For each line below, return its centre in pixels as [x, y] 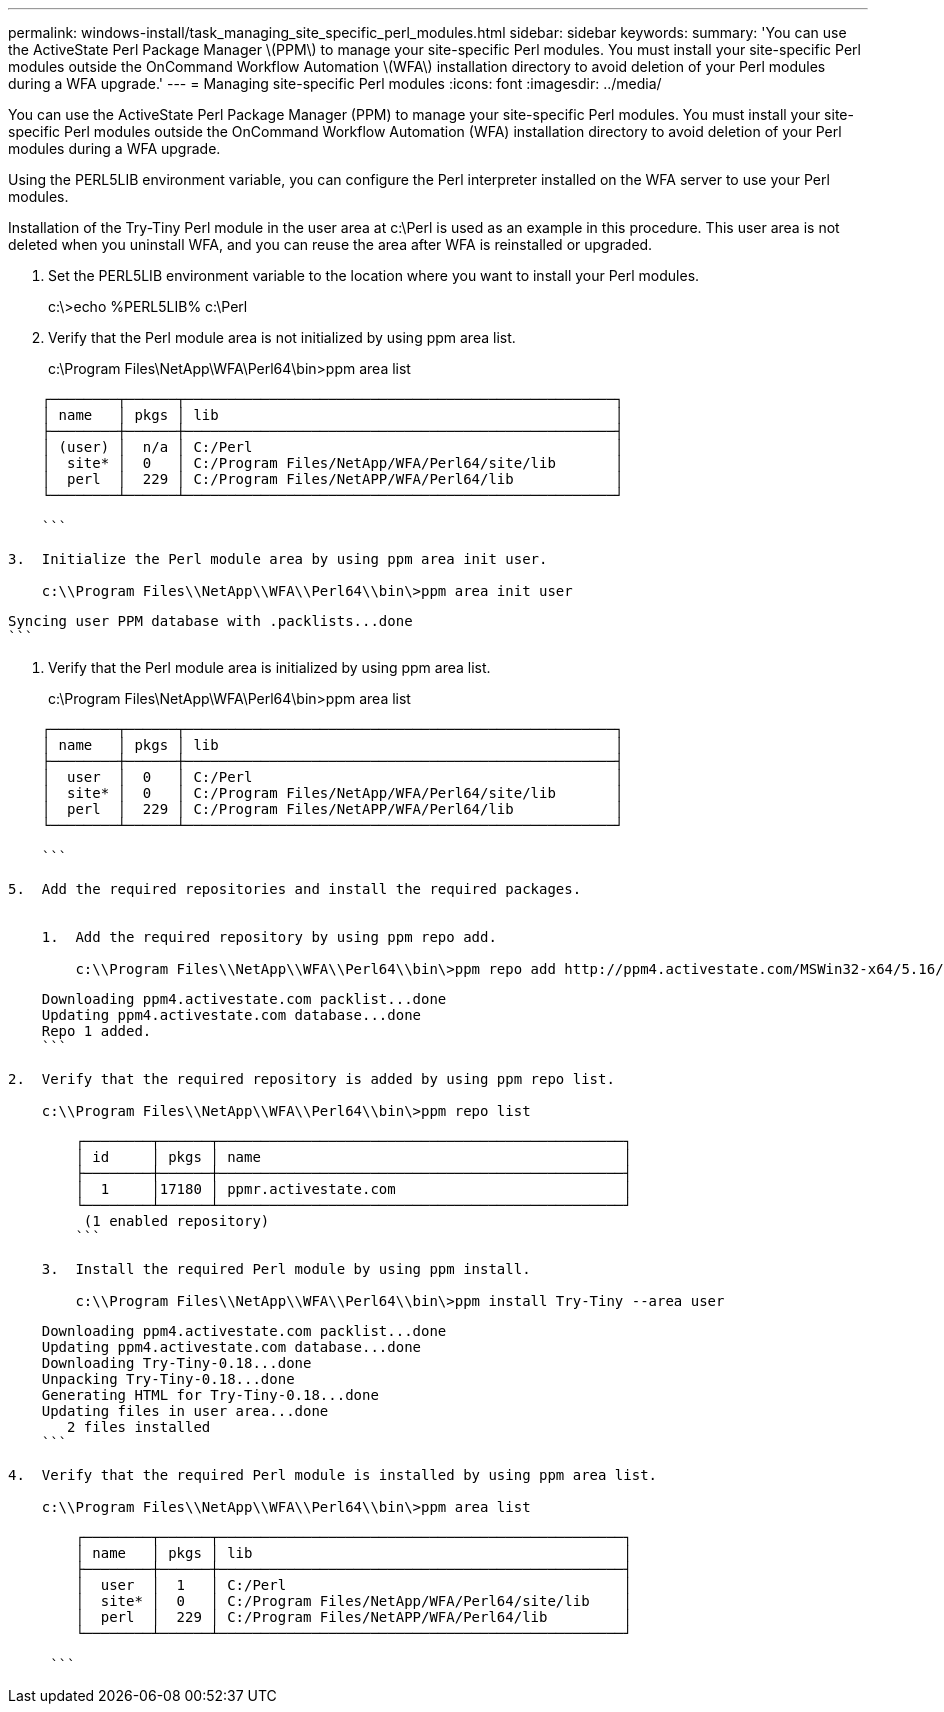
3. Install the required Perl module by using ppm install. [286, 1269]
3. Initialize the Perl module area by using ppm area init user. [278, 559]
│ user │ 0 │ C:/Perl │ [332, 777]
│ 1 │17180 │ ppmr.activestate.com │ [353, 1189]
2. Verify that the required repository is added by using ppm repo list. [311, 1079]
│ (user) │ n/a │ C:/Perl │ [332, 447]
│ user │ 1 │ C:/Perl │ [353, 1585]
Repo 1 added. [96, 1031]
